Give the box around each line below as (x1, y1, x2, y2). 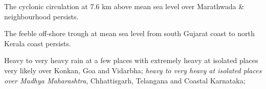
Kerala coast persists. (4, 38, 71, 48)
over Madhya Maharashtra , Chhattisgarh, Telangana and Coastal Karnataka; (4, 75, 246, 85)
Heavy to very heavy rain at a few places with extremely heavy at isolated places (4, 55, 258, 66)
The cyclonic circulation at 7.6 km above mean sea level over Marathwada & (4, 1, 245, 11)
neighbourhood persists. (4, 11, 79, 21)
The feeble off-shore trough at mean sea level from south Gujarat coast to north (4, 28, 255, 39)
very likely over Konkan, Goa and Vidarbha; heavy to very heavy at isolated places (4, 65, 262, 75)
